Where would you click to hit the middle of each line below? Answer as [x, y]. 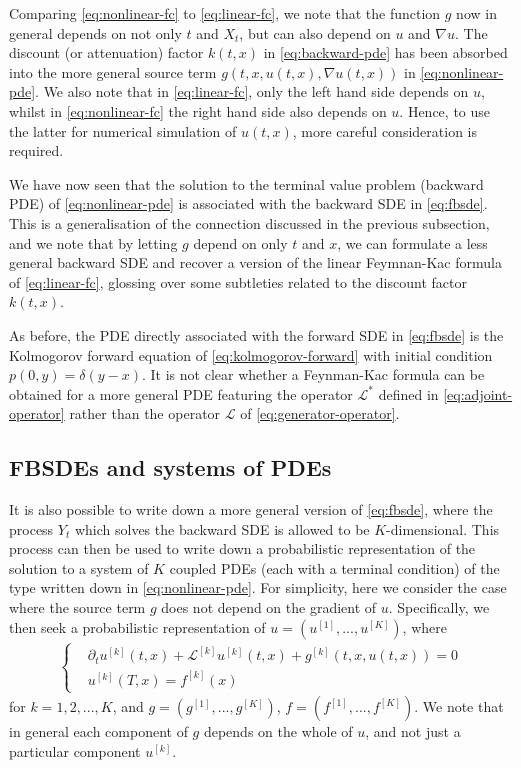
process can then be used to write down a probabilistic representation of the [242, 548]
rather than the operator [145, 413]
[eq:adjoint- [478, 393]
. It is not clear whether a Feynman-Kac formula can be [313, 374]
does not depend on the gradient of [269, 607]
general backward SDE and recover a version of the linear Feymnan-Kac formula [255, 262]
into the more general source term [113, 71]
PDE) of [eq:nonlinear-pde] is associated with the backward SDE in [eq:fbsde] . [248, 203]
